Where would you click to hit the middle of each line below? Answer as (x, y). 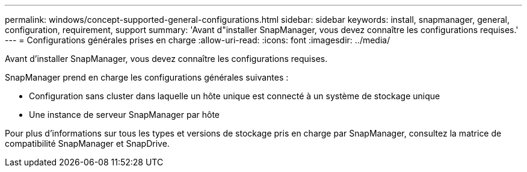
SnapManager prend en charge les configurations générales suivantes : (147, 77)
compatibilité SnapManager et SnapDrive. (87, 143)
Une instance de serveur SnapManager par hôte (125, 115)
